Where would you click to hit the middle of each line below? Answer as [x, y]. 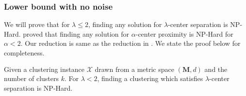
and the [216, 69]
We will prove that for [37, 24]
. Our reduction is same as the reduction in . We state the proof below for [131, 43]
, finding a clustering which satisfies [150, 78]
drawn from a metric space [134, 69]
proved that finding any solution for [76, 34]
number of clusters [32, 78]
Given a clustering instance [44, 69]
